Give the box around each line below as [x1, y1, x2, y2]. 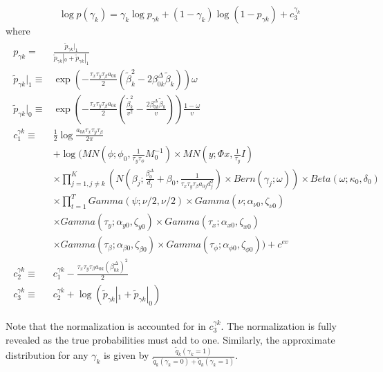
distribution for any [6, 348, 88, 362]
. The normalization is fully [221, 318, 337, 333]
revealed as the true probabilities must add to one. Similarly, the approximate [6, 332, 335, 346]
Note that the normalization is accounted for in [6, 318, 206, 333]
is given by [104, 348, 149, 362]
